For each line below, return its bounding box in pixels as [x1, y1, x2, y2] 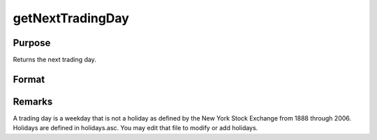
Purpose [13, 37, 51, 49]
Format [13, 73, 45, 85]
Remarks [13, 95, 53, 107]
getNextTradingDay [13, 10, 129, 26]
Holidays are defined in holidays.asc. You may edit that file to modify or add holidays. [13, 124, 258, 132]
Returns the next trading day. [13, 56, 97, 64]
